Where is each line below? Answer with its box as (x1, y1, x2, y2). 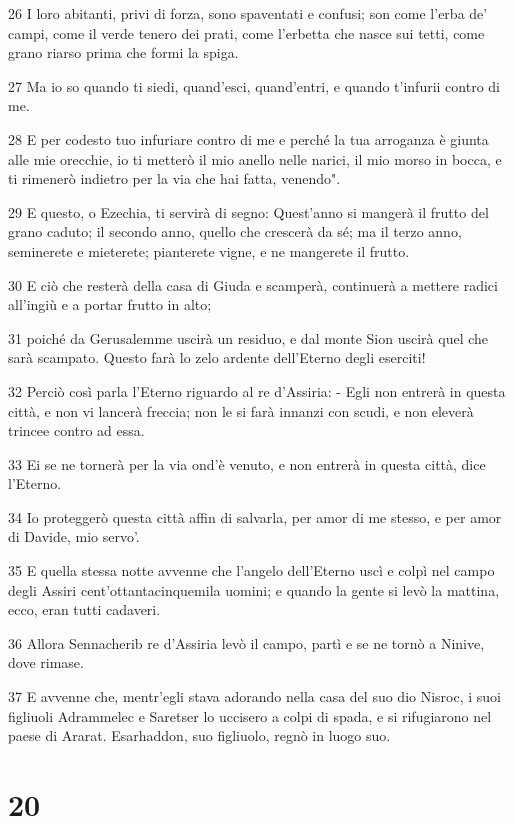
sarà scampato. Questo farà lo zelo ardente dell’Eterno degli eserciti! (8, 347, 426, 368)
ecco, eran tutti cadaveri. (8, 599, 161, 620)
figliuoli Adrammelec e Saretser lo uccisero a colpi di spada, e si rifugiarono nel (8, 705, 492, 726)
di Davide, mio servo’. (8, 526, 140, 547)
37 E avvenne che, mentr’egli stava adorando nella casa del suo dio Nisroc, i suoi (8, 686, 501, 707)
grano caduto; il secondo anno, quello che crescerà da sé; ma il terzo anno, (8, 221, 462, 242)
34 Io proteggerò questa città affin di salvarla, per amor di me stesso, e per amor (8, 506, 502, 527)
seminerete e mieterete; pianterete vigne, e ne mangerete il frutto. (8, 240, 410, 261)
